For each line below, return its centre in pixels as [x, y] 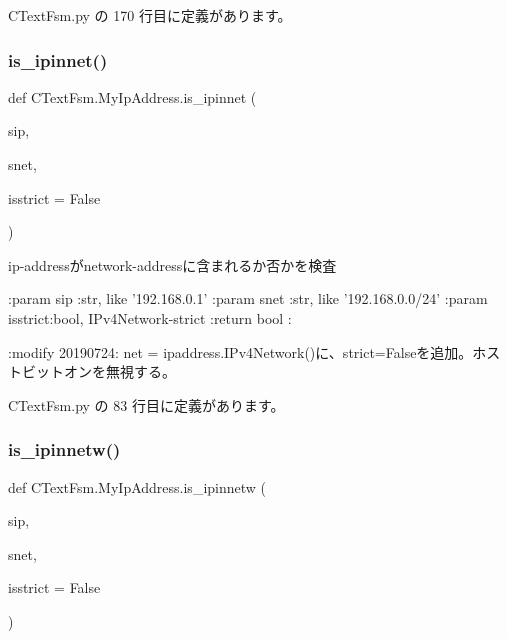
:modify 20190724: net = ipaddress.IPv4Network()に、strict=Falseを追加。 [240, 351]
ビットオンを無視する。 [98, 371]
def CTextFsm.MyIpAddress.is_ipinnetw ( [137, 486]
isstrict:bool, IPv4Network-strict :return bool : [150, 317]
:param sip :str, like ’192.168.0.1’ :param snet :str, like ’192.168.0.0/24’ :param [248, 298]
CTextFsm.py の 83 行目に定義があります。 [146, 404]
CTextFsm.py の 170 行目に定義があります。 [150, 15]
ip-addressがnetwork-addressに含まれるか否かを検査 [172, 264]
